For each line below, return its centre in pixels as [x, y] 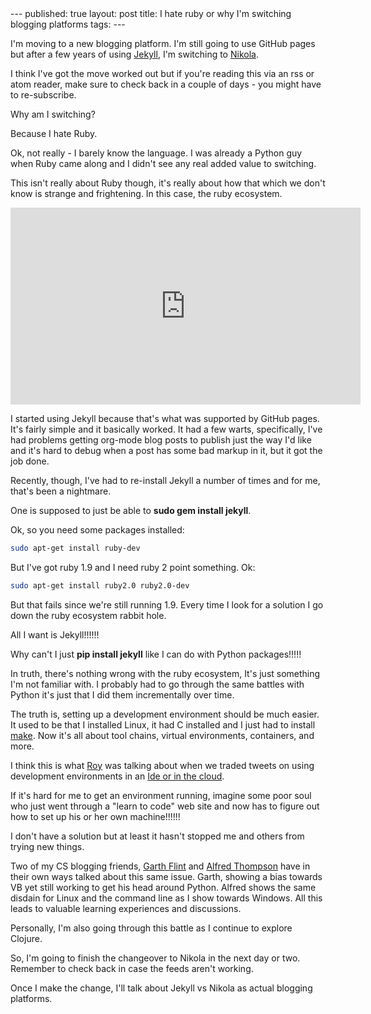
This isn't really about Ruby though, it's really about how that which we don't [168, 183]
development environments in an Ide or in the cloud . [117, 776]
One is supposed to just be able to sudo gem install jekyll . [131, 510]
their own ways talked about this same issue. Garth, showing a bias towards [166, 876]
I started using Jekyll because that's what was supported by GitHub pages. [165, 418]
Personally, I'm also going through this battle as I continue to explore [151, 928]
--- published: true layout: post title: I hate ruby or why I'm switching [151, 13]
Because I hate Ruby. [54, 133]
